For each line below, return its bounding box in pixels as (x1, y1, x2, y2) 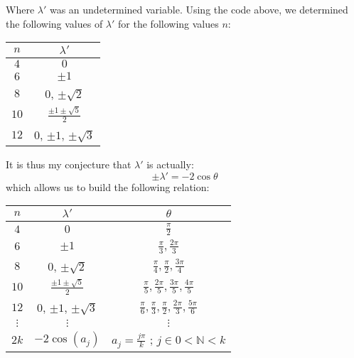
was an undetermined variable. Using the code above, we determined (49, 2, 348, 16)
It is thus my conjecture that (6, 157, 132, 172)
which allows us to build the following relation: (6, 179, 210, 194)
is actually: (146, 157, 194, 172)
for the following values (118, 16, 219, 31)
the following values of (6, 16, 103, 31)
